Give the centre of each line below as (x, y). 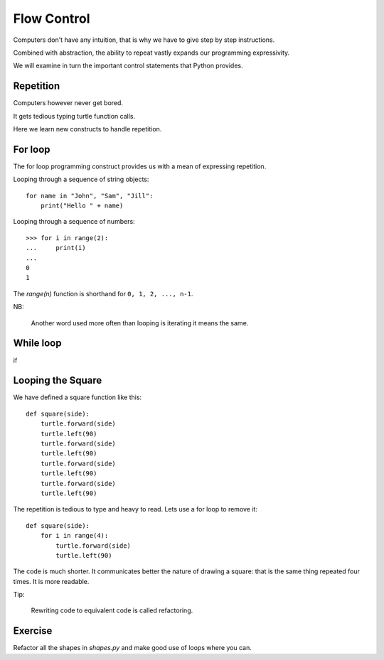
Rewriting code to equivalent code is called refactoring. (112, 610)
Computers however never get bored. (68, 103)
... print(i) (56, 248)
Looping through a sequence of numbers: (74, 222)
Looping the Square (58, 380)
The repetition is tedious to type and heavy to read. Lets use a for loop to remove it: (135, 509)
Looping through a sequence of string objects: (81, 179)
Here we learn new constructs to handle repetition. (87, 129)
